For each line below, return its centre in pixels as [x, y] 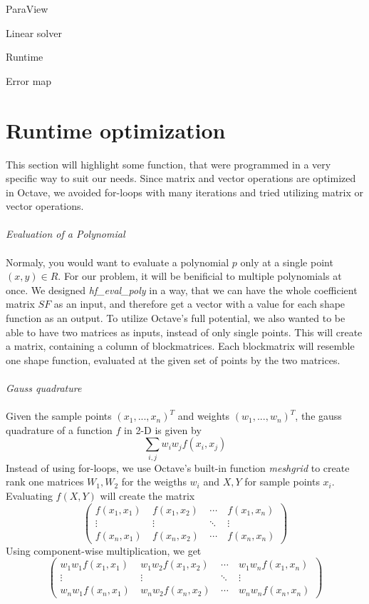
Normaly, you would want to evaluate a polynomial [118, 262]
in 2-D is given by [163, 429]
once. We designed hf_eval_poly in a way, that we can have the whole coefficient [182, 290]
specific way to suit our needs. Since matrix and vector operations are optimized [181, 178]
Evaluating [29, 495]
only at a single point [287, 262]
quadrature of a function [59, 429]
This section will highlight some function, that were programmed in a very [168, 164]
